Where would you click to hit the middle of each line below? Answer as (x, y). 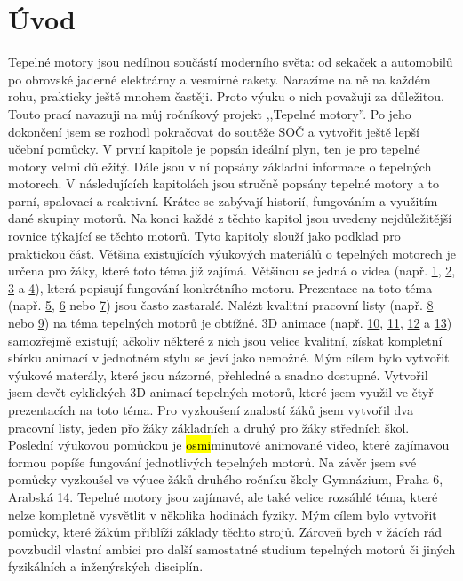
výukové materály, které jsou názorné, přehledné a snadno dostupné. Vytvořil (218, 374)
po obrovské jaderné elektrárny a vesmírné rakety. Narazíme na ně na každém (220, 79)
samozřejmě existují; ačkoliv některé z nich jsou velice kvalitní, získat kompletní (225, 340)
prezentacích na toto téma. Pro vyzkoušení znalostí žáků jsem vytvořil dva (211, 410)
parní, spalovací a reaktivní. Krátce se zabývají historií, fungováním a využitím (223, 200)
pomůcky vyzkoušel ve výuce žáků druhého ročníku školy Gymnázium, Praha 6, (226, 479)
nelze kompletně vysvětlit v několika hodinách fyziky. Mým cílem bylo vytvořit (223, 514)
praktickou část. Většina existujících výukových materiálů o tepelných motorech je (232, 253)
